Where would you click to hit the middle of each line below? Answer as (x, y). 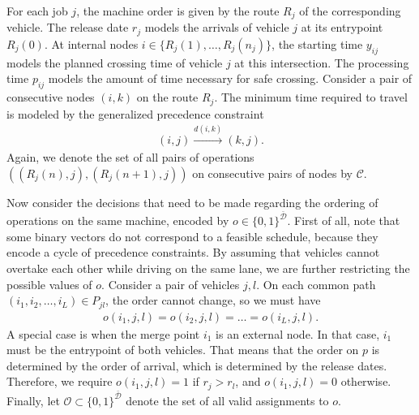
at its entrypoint (342, 27)
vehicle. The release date (68, 27)
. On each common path (316, 284)
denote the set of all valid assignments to (227, 400)
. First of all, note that (344, 220)
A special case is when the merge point (103, 333)
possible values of (49, 284)
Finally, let (33, 400)
